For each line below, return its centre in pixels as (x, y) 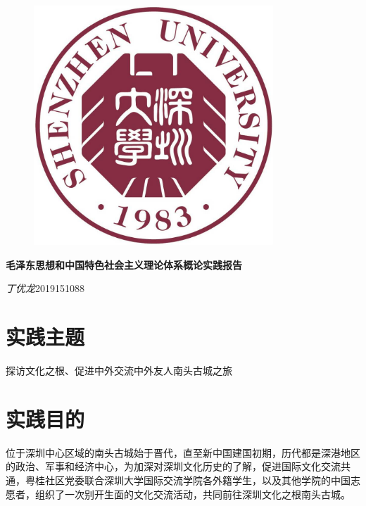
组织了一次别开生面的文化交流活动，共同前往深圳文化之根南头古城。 (193, 494)
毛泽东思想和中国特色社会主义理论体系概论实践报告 (124, 264)
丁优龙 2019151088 (45, 288)
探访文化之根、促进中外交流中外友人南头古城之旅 (119, 371)
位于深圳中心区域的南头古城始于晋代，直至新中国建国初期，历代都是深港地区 (183, 452)
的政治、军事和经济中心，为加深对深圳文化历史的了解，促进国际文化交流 (173, 466)
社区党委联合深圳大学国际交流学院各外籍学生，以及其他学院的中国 (197, 480)
